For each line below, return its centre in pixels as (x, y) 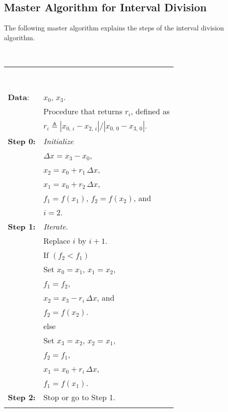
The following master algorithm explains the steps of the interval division (114, 28)
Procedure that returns (83, 111)
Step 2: (22, 397)
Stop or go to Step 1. (79, 397)
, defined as (150, 111)
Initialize (58, 141)
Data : (19, 97)
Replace (57, 240)
